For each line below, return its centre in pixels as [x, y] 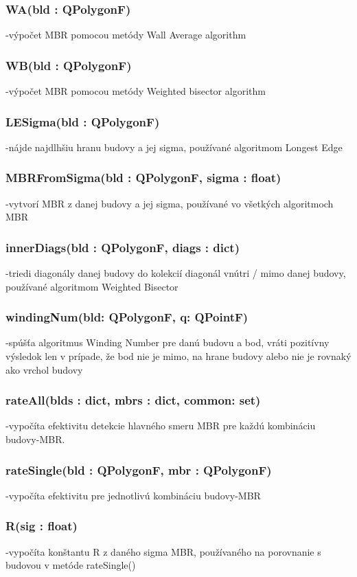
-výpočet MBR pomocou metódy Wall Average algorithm [126, 35]
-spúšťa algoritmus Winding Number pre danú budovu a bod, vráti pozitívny [168, 342]
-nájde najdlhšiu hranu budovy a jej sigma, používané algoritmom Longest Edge [174, 147]
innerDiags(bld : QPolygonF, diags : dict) [123, 247]
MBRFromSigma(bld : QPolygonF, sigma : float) [143, 178]
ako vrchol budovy [44, 369]
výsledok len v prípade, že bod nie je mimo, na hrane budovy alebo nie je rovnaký [178, 356]
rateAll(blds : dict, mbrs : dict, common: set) [133, 400]
